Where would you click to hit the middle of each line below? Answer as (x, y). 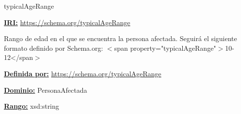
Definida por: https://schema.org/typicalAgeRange (83, 73)
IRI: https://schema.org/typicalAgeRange (67, 22)
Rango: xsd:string (32, 106)
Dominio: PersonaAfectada (46, 90)
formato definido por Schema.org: (54, 48)
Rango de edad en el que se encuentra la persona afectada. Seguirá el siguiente (120, 38)
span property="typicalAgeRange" (165, 48)
